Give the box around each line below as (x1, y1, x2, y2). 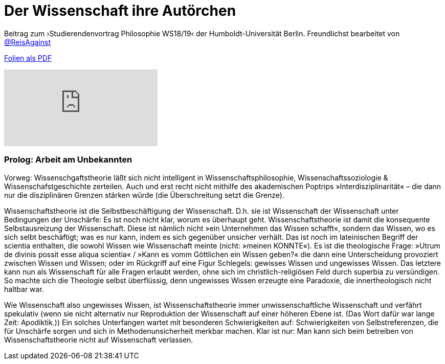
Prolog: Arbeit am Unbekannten (4, 154, 132, 165)
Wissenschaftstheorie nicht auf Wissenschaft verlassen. (4, 335, 193, 344)
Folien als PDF (4, 53, 52, 62)
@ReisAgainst (4, 37, 51, 47)
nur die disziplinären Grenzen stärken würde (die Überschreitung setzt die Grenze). (4, 190, 284, 199)
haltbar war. (4, 284, 44, 293)
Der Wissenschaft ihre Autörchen (4, 2, 236, 19)
